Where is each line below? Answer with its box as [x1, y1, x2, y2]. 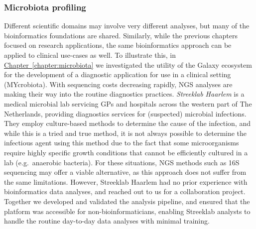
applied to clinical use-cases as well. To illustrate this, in [4, 50, 176, 60]
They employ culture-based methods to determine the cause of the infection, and [4, 118, 251, 128]
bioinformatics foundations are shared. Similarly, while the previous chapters [4, 30, 238, 40]
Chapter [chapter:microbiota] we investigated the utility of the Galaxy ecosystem [4, 59, 252, 70]
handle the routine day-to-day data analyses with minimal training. [4, 216, 210, 226]
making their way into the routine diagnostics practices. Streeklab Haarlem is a [4, 89, 245, 99]
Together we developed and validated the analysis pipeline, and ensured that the [4, 196, 250, 206]
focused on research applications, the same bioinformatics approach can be [4, 40, 232, 50]
